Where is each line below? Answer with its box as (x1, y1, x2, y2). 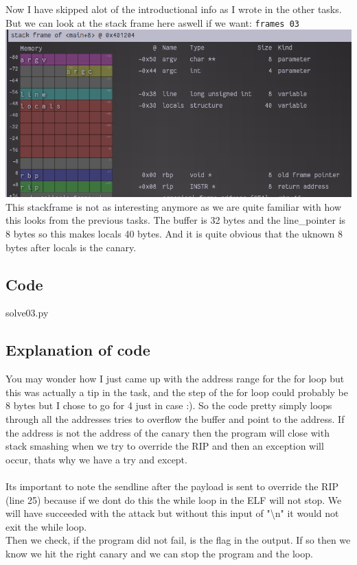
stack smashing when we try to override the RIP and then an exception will (5, 439, 324, 453)
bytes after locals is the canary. (5, 240, 137, 254)
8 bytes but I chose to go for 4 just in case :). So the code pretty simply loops (5, 398, 332, 413)
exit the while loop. (5, 519, 87, 533)
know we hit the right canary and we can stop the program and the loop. (5, 546, 313, 560)
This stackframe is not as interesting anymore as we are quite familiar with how (5, 199, 342, 214)
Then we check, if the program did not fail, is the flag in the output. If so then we (5, 533, 351, 547)
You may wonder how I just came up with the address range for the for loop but (5, 371, 345, 386)
